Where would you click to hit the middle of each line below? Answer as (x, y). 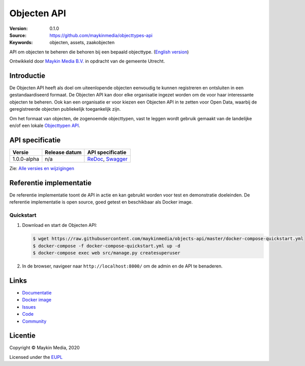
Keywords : (21, 43)
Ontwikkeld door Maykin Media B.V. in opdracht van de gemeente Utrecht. (87, 61)
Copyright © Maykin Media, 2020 (44, 348)
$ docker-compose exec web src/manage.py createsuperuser (106, 253)
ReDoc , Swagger (108, 159)
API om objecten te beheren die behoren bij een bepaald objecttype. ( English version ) (99, 52)
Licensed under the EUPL (36, 357)
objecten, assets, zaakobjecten (82, 43)
